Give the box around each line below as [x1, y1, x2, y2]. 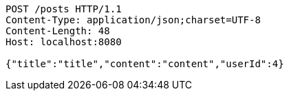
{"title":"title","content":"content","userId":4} [6, 58, 284, 69]
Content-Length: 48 [6, 25, 110, 36]
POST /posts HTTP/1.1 [6, 3, 122, 14]
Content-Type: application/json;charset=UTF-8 [6, 14, 261, 25]
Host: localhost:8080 [6, 36, 122, 47]
